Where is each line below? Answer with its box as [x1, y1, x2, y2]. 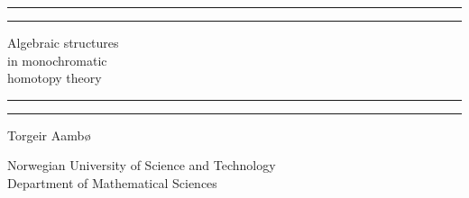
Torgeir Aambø [7, 125, 91, 144]
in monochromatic [7, 50, 107, 69]
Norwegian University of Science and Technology [7, 156, 276, 175]
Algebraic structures [7, 33, 119, 51]
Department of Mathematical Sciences [7, 173, 217, 192]
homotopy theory [7, 68, 102, 87]
